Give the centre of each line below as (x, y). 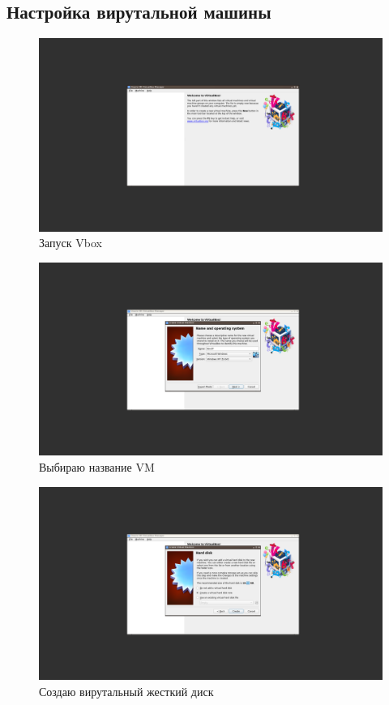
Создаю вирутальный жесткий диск (126, 691)
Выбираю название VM (97, 466)
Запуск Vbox (71, 243)
